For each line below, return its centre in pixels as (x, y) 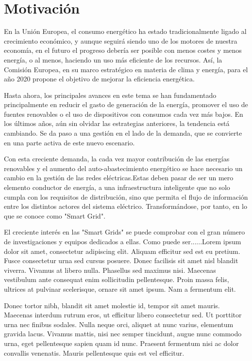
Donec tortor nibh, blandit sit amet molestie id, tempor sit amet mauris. (112, 305)
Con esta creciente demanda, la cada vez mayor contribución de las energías (117, 159)
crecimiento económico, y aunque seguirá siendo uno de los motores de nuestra (121, 40)
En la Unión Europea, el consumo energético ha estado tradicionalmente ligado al (125, 31)
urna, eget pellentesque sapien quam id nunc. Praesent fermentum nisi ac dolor (121, 343)
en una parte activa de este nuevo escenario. (69, 142)
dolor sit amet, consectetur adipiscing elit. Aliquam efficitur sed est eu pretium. (122, 251)
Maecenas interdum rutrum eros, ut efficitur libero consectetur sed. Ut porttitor (123, 315)
